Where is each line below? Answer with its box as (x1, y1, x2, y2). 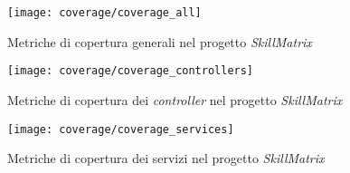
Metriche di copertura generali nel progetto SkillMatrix (7, 32, 312, 51)
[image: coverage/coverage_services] (7, 122, 234, 136)
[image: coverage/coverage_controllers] (7, 64, 254, 78)
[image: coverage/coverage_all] (7, 6, 202, 19)
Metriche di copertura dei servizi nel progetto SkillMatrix (7, 149, 325, 168)
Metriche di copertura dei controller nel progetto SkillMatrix (7, 90, 343, 109)
